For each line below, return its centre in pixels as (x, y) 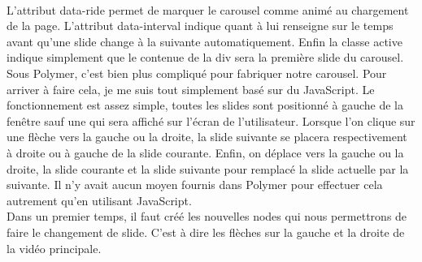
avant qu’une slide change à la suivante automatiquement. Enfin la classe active (204, 41)
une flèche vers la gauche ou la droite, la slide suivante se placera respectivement (207, 137)
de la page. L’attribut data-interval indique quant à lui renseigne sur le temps (200, 26)
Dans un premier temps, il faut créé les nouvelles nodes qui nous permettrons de (207, 216)
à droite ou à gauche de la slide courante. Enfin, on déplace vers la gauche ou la (205, 152)
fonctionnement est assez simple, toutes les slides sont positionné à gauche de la (205, 105)
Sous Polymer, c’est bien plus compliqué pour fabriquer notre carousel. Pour (197, 73)
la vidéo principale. (54, 248)
